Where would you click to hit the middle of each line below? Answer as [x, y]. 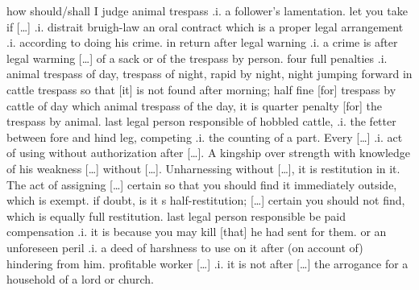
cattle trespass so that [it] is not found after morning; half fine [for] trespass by [201, 89]
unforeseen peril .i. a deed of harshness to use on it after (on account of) [185, 247]
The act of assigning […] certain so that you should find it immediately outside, [202, 184]
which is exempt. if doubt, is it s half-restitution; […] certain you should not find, [206, 200]
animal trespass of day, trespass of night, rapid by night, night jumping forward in [209, 74]
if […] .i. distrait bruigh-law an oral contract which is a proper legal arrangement [205, 26]
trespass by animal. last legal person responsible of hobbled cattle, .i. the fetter [201, 121]
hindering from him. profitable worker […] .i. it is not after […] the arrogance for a [207, 263]
